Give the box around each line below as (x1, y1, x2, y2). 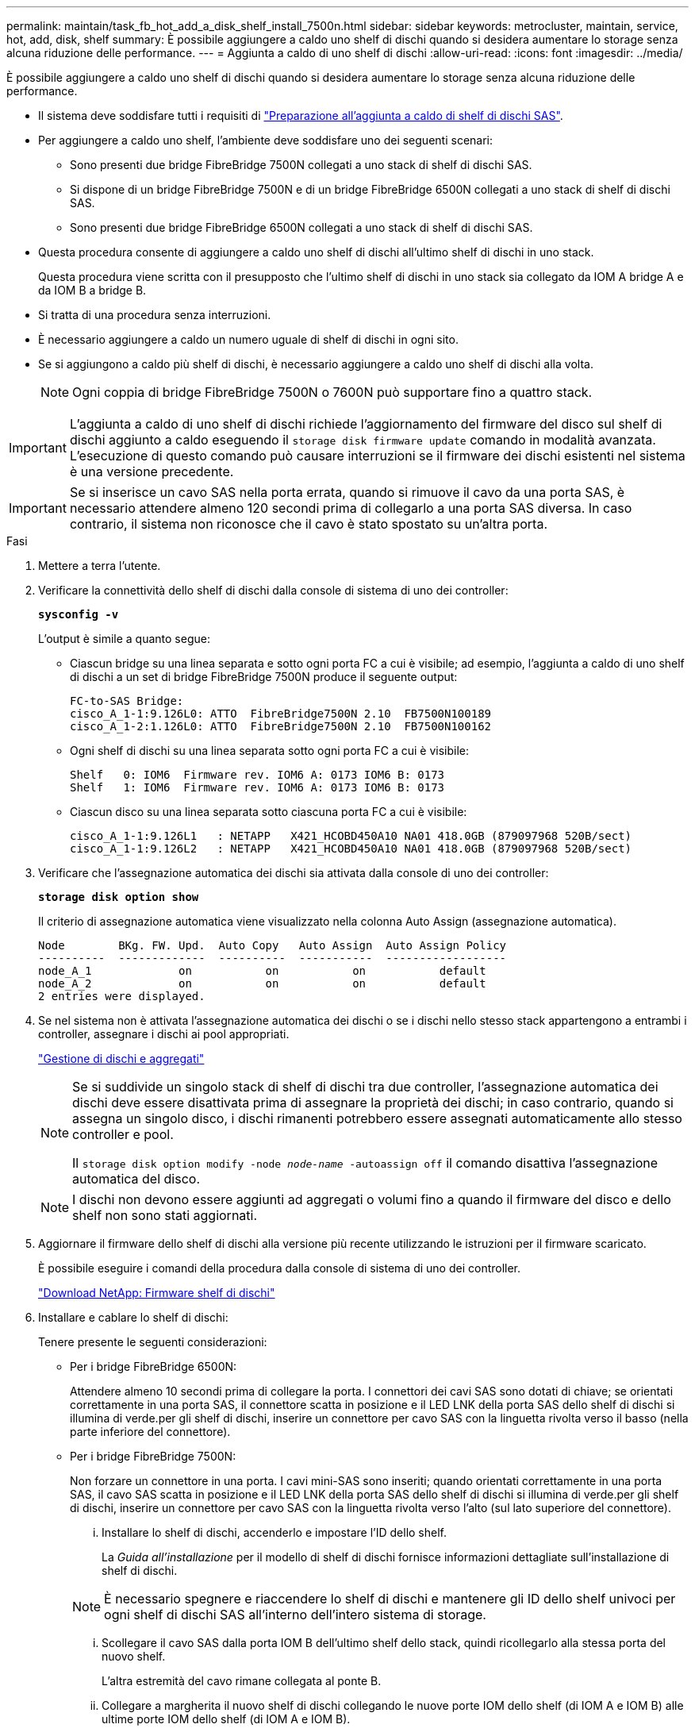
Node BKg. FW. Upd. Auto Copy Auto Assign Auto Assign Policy (38, 939, 507, 952)
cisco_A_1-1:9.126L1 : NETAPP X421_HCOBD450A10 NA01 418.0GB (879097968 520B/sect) (70, 829, 632, 842)
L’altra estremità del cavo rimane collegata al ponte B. (102, 1674, 382, 1688)
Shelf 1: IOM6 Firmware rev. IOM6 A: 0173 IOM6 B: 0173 (70, 781, 445, 794)
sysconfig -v (38, 608, 119, 621)
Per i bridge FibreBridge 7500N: (70, 1449, 236, 1463)
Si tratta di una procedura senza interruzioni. (38, 308, 271, 321)
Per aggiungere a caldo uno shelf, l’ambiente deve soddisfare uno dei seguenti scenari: (38, 133, 493, 147)
